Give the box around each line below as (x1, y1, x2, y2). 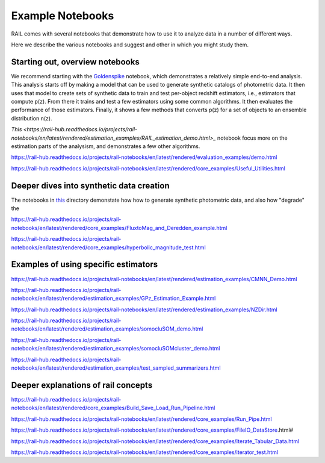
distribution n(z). (11, 114, 52, 122)
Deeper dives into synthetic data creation (11, 181, 170, 191)
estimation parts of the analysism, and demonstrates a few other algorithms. (11, 142, 200, 150)
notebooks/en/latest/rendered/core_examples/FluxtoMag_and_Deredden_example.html (11, 224, 227, 231)
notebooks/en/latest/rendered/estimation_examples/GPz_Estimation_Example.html (11, 295, 216, 302)
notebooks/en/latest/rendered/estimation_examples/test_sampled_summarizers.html (11, 364, 221, 371)
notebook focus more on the (217, 134, 288, 141)
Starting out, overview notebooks (11, 57, 140, 67)
